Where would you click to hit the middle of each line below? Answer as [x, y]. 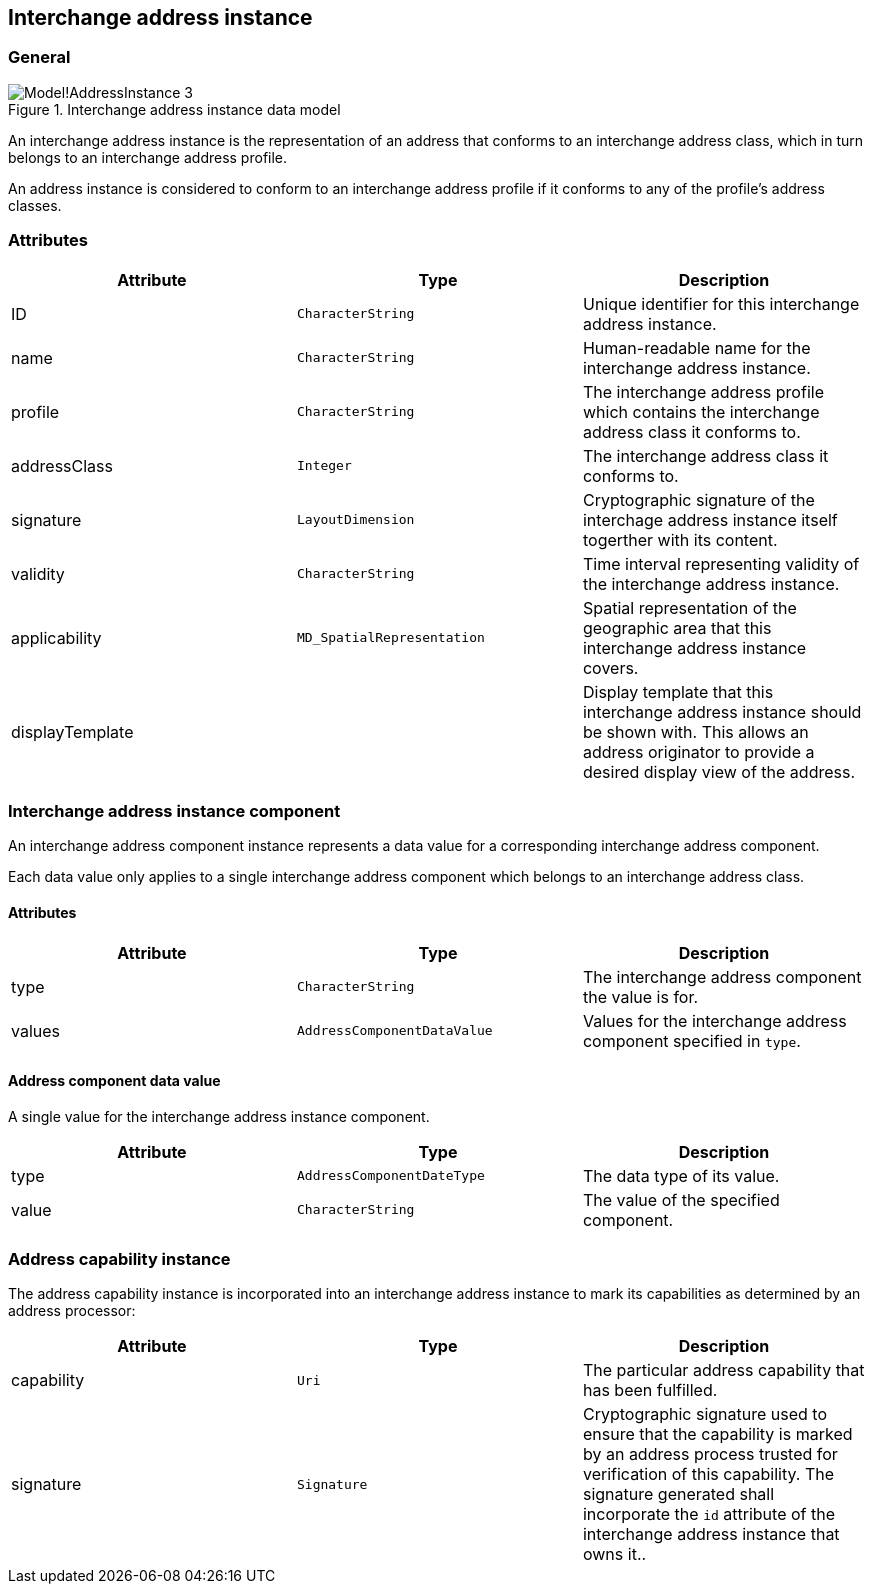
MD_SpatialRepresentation [390, 638]
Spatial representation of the [689, 607]
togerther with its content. [680, 539]
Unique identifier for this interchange [721, 303]
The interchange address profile [703, 391]
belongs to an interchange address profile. [148, 157]
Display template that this [678, 691]
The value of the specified [681, 1199]
